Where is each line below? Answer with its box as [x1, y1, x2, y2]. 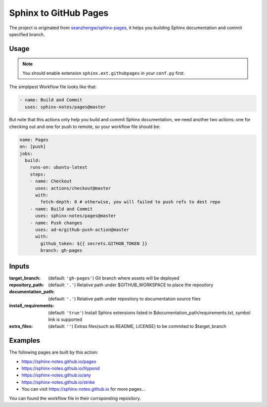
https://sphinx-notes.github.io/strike [21, 379, 95, 385]
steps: [30, 171, 46, 177]
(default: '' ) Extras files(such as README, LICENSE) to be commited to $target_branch [48, 323, 227, 329]
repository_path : [9, 282, 44, 288]
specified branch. [9, 31, 45, 37]
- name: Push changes [30, 220, 83, 226]
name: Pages [19, 136, 49, 142]
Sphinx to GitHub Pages [9, 7, 109, 18]
